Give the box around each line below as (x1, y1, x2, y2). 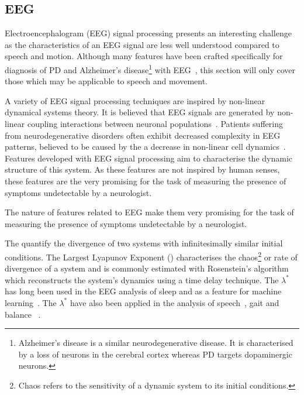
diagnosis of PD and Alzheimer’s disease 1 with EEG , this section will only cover (5, 61, 295, 75)
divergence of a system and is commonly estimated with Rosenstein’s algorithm (5, 262, 289, 274)
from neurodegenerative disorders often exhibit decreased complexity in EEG (5, 129, 281, 141)
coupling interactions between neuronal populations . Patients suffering (27, 118, 283, 130)
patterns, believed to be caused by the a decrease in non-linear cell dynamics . (5, 140, 286, 153)
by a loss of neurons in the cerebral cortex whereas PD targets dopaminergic (18, 348, 292, 360)
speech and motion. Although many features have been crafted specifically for (5, 50, 283, 62)
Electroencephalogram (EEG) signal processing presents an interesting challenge (5, 27, 292, 39)
